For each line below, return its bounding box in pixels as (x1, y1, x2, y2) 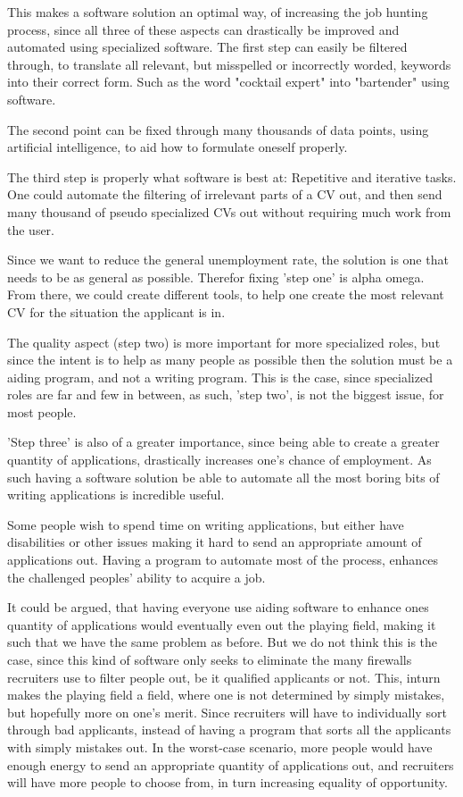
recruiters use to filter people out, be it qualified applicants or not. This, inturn (7, 667, 441, 686)
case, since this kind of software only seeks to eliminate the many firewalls (7, 650, 412, 668)
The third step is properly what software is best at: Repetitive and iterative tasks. (7, 167, 457, 186)
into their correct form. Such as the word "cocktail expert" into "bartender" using (7, 72, 450, 91)
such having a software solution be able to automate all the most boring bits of (7, 467, 440, 486)
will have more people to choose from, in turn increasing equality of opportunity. (7, 773, 448, 792)
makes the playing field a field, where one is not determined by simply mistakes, (7, 685, 445, 704)
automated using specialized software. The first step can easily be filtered (7, 38, 408, 56)
